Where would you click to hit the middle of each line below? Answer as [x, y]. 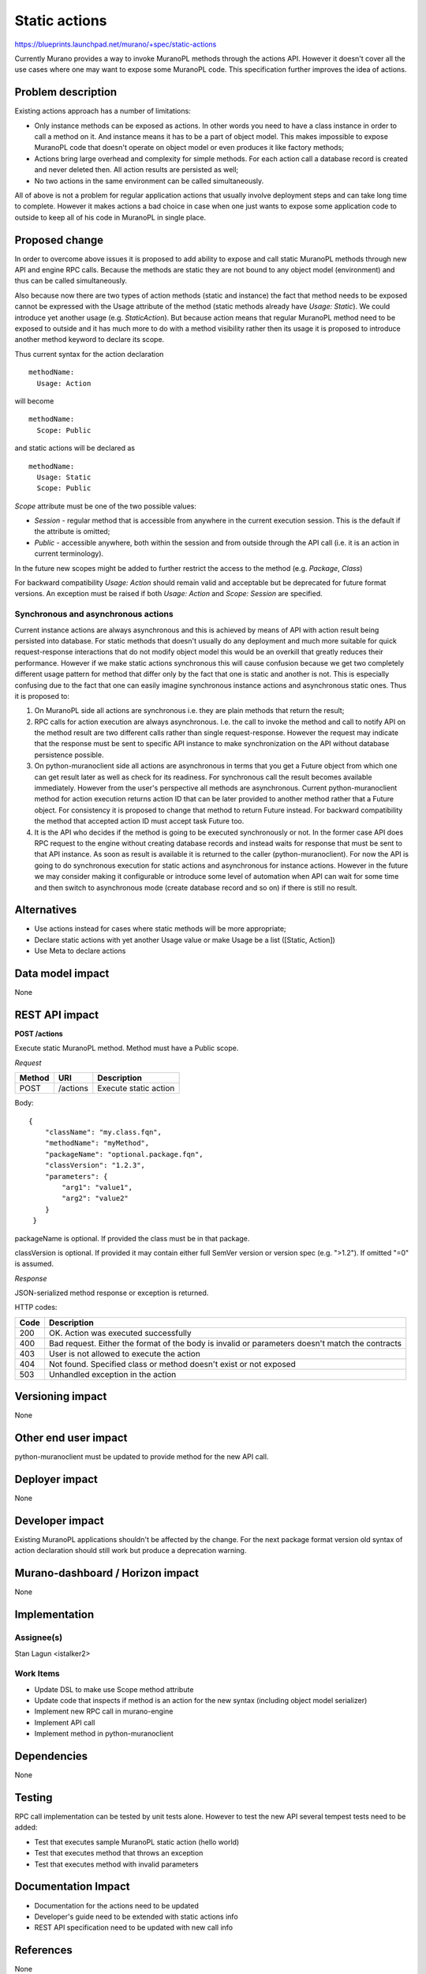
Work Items [37, 1674]
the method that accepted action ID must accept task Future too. [139, 821]
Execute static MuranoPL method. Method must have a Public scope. [127, 1048]
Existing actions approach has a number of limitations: [103, 111]
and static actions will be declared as [75, 448]
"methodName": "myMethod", [97, 1143]
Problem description [66, 92]
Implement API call [65, 1722]
